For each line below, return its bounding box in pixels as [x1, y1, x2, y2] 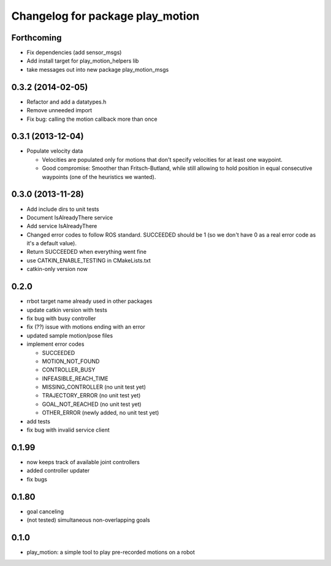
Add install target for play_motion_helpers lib [26, 57, 139, 64]
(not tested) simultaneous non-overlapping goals [26, 516, 150, 524]
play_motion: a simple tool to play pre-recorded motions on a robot [26, 548, 196, 556]
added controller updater [26, 467, 90, 475]
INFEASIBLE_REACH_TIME [42, 375, 108, 382]
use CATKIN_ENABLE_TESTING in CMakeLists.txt [26, 256, 151, 264]
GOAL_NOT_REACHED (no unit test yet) [42, 400, 142, 408]
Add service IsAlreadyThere [26, 223, 97, 230]
